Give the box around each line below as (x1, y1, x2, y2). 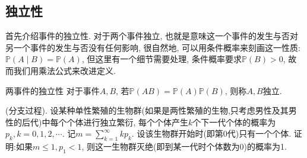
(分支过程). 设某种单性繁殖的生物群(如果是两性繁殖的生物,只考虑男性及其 (5, 104, 289, 117)
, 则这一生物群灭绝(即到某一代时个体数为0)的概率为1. (81, 140, 287, 153)
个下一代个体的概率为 (192, 115, 276, 128)
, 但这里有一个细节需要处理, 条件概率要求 (81, 53, 242, 65)
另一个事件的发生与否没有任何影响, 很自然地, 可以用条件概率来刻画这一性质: (5, 41, 300, 53)
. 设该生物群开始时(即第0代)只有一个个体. (131, 127, 292, 140)
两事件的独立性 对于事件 (5, 84, 100, 96)
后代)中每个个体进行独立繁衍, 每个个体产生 (21, 115, 188, 128)
